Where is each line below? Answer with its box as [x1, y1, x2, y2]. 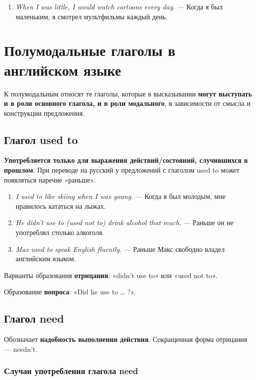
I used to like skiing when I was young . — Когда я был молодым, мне [15, 191, 226, 201]
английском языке [4, 59, 121, 80]
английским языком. [15, 253, 76, 264]
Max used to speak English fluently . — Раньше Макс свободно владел [15, 243, 225, 254]
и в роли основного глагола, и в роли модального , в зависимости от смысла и [4, 98, 251, 108]
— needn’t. [4, 343, 38, 354]
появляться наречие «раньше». [4, 174, 95, 185]
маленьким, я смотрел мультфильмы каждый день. [15, 11, 168, 21]
